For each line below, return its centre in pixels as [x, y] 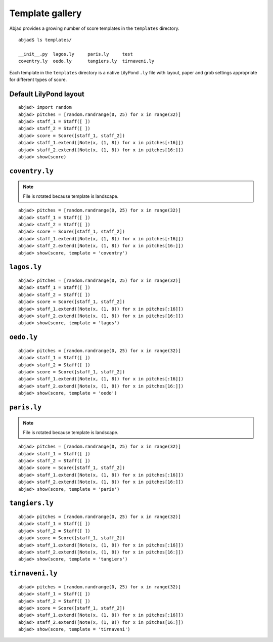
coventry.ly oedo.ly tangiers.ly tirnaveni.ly [86, 61]
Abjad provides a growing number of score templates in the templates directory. [94, 28]
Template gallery [45, 13]
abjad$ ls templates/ [45, 40]
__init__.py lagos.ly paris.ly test [76, 54]
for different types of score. [38, 79]
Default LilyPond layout [47, 94]
